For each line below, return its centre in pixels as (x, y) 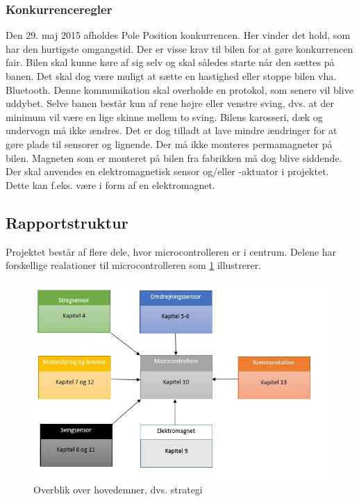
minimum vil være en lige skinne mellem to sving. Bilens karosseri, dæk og (164, 116)
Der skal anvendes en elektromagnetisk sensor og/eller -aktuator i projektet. (167, 171)
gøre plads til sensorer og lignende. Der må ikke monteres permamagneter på (169, 143)
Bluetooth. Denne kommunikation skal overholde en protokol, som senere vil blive (179, 89)
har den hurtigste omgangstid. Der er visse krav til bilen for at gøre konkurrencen (179, 48)
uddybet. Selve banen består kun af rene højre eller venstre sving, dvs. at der (170, 103)
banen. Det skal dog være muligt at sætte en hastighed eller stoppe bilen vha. (171, 76)
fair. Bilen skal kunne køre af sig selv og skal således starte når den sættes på (170, 62)
